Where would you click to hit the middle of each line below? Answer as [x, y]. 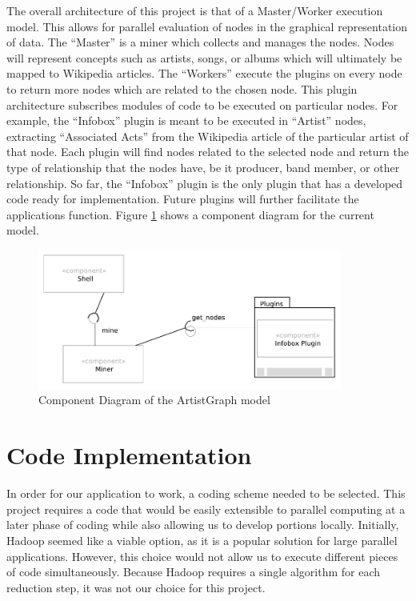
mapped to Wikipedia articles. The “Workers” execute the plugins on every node [204, 73]
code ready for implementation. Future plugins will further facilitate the [183, 199]
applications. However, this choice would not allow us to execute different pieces [202, 556]
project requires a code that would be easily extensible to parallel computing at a [206, 509]
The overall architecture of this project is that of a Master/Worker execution [195, 10]
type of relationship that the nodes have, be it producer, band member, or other [203, 167]
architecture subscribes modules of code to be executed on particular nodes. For [202, 104]
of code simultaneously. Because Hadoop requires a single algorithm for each [193, 572]
